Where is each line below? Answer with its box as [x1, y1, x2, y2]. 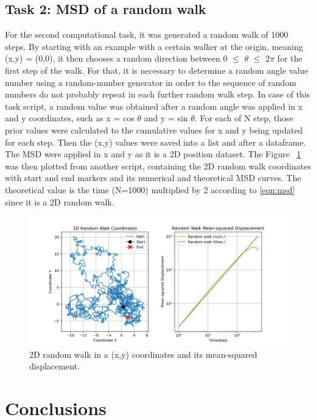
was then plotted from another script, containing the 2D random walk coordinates [5, 159, 311, 172]
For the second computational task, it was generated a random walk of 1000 [5, 28, 289, 41]
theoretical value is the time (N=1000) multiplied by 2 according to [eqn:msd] [5, 183, 295, 196]
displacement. [29, 360, 80, 372]
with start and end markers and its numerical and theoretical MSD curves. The [5, 171, 301, 184]
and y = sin [144, 112, 188, 124]
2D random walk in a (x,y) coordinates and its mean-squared [29, 347, 258, 360]
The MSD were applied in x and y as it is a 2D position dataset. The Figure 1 [5, 148, 301, 160]
